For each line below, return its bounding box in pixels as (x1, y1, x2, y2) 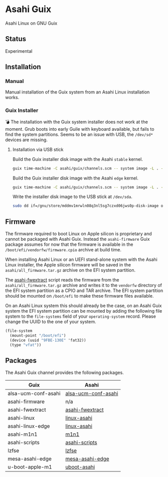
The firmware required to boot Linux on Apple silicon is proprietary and (5, 231, 152, 237)
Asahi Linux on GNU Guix (5, 20, 58, 26)
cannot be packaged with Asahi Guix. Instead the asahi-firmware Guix (5, 236, 150, 242)
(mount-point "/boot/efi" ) (10, 333, 66, 338)
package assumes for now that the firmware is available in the (5, 241, 133, 247)
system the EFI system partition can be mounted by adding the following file (5, 308, 162, 314)
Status (5, 35, 27, 43)
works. (5, 94, 20, 101)
